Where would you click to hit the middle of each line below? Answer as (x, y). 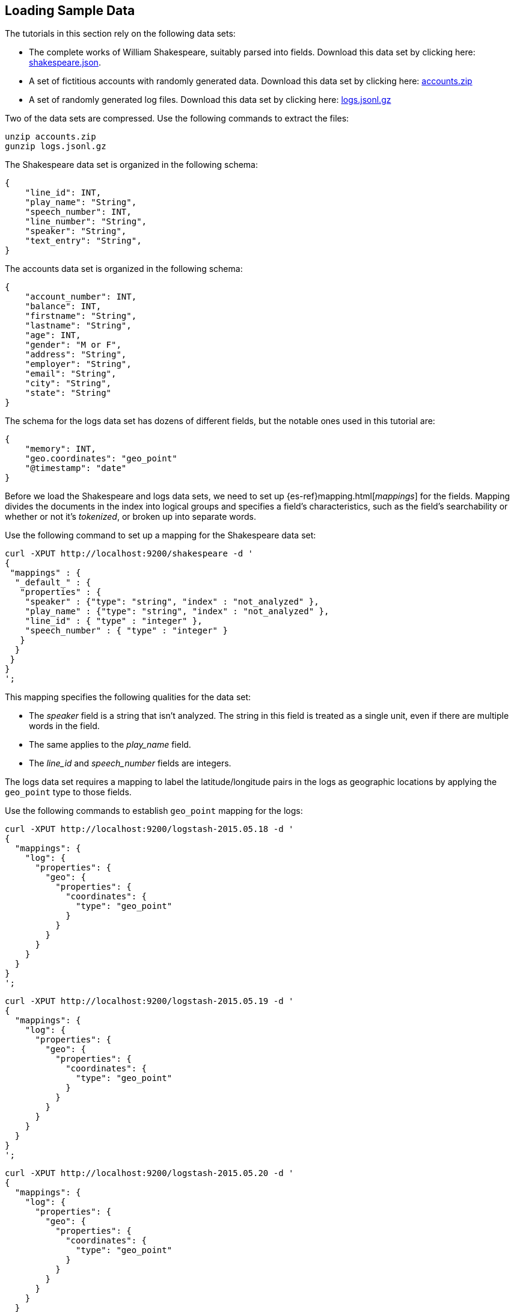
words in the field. (64, 726)
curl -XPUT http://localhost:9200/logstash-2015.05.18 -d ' (149, 829)
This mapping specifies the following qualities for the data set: (128, 697)
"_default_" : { (53, 583)
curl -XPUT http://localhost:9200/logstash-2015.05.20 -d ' (149, 1173)
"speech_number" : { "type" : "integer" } (126, 631)
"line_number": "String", (86, 222)
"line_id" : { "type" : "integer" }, (114, 621)
